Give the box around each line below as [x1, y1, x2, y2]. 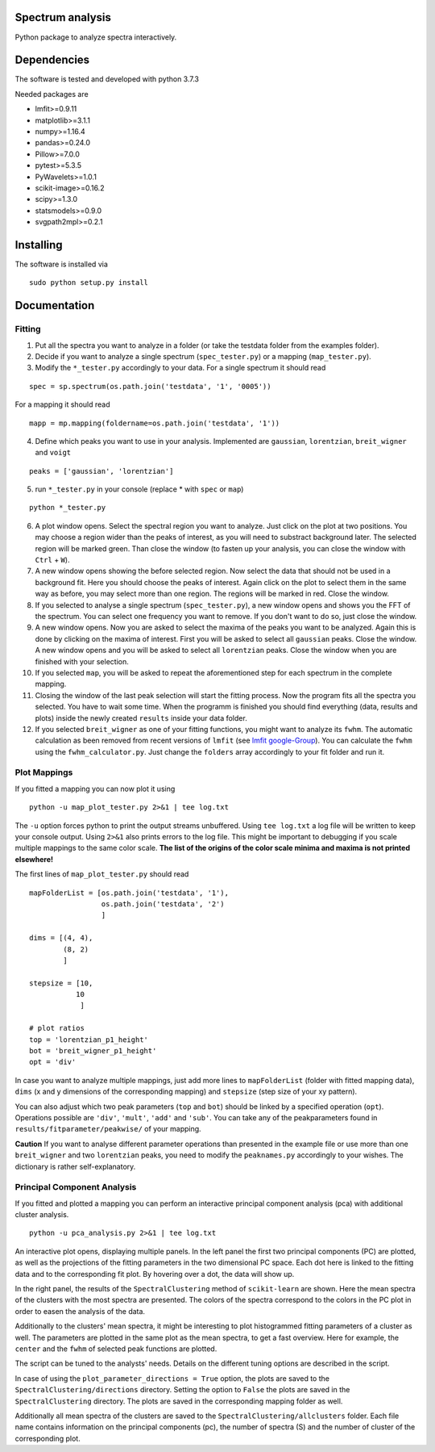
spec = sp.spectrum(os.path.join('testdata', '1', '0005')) [29, 382, 271, 391]
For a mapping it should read [14, 400, 110, 409]
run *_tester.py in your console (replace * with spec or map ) [35, 484, 244, 494]
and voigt [35, 448, 72, 458]
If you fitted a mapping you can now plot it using [14, 784, 176, 793]
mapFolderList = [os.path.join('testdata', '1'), [29, 888, 230, 898]
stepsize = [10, [29, 978, 93, 988]
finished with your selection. [35, 656, 129, 666]
